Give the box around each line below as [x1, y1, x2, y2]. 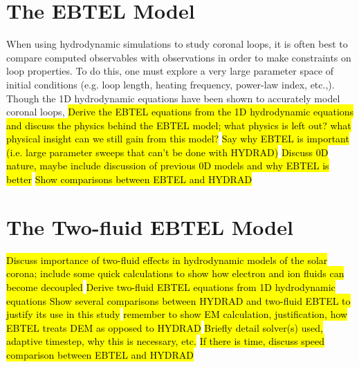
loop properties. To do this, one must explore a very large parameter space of [6, 64, 334, 78]
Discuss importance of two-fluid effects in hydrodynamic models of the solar [6, 252, 328, 267]
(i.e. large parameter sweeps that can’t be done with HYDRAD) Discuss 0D [6, 144, 329, 159]
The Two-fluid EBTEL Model [6, 212, 293, 241]
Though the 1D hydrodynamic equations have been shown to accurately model [6, 91, 340, 105]
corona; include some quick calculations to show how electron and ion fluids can [6, 266, 344, 281]
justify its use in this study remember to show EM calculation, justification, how [6, 307, 348, 321]
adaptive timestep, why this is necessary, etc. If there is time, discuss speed [6, 334, 325, 348]
